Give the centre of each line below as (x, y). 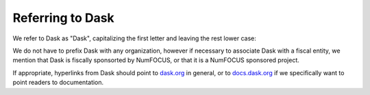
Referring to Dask (63, 18)
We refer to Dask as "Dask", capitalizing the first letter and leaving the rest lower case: (134, 38)
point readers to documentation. (58, 83)
